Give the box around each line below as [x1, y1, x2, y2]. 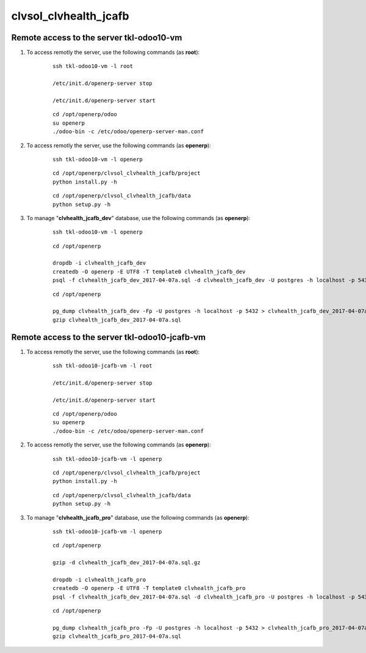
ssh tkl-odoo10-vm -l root [52, 63, 134, 70]
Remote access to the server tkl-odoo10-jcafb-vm [11, 332, 206, 342]
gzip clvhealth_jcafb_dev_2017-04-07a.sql [52, 316, 182, 323]
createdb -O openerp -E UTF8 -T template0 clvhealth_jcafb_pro [52, 585, 246, 592]
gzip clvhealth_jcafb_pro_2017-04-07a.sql [52, 633, 182, 640]
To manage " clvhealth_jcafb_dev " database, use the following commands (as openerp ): [26, 214, 251, 221]
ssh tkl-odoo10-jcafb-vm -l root [52, 363, 152, 369]
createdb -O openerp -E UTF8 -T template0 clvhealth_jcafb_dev [52, 268, 246, 275]
